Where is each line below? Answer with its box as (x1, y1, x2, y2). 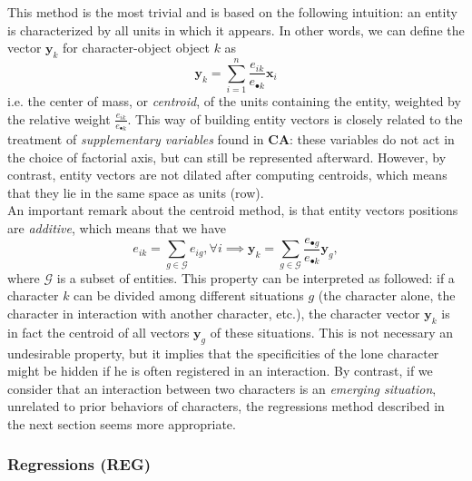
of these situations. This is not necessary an (210, 322, 454, 341)
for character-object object (63, 38, 210, 57)
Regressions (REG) (7, 453, 152, 476)
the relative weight (7, 109, 111, 128)
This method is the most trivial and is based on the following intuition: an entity (7, 3, 457, 21)
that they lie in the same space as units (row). (7, 182, 264, 201)
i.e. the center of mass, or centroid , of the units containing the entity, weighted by (7, 92, 461, 111)
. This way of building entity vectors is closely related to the (127, 109, 463, 128)
